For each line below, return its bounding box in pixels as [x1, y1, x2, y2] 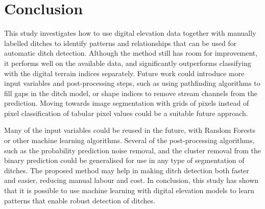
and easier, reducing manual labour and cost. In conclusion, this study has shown [4, 175, 259, 185]
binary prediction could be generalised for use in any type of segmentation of [4, 155, 245, 166]
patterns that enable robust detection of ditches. [4, 195, 155, 205]
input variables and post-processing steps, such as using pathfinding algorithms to [4, 78, 260, 88]
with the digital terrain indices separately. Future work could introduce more [4, 67, 245, 78]
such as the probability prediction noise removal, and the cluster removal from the [4, 145, 261, 155]
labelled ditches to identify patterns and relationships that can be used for [4, 37, 237, 48]
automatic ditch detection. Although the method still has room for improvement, [4, 48, 258, 58]
